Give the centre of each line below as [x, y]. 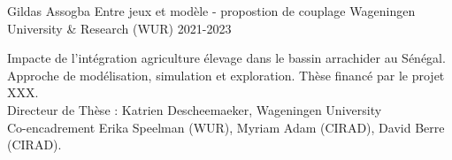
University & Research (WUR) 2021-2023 [119, 28]
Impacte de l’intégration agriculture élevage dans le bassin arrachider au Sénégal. [226, 58]
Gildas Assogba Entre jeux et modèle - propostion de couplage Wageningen [211, 11]
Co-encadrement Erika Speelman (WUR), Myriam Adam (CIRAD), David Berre [226, 127]
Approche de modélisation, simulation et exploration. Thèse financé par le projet [226, 75]
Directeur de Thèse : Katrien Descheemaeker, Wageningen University [195, 109]
